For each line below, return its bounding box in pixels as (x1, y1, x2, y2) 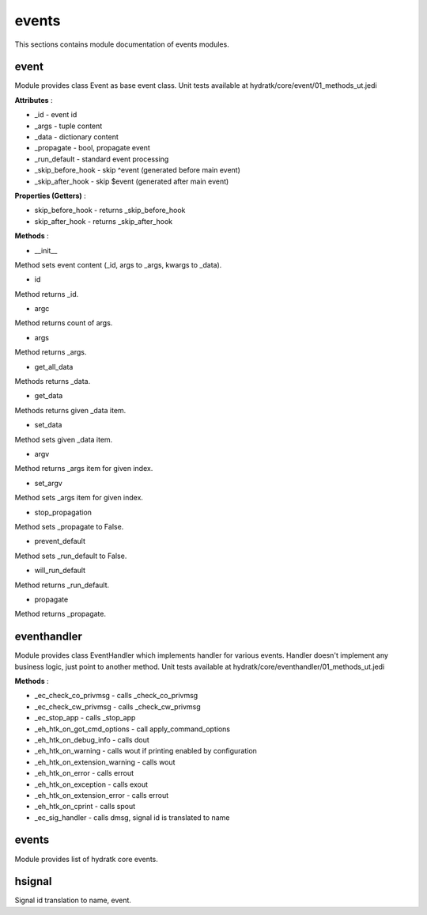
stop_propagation (34, 507, 93, 517)
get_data (34, 391, 63, 401)
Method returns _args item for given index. (14, 464, 153, 473)
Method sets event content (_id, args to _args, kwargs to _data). (14, 260, 222, 269)
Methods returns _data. (14, 377, 91, 386)
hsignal (14, 875, 52, 888)
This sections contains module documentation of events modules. (14, 40, 229, 49)
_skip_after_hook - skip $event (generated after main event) (34, 177, 229, 186)
